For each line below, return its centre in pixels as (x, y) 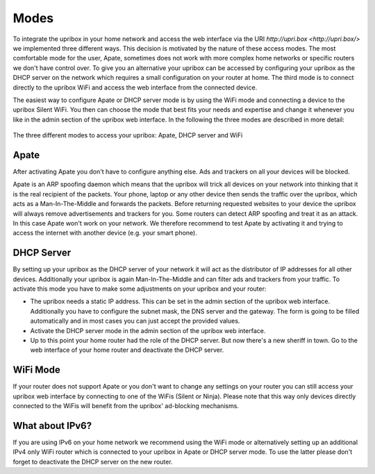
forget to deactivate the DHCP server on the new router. (93, 462)
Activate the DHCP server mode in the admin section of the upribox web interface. (148, 330)
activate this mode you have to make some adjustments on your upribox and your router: (140, 289)
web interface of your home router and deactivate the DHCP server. (127, 350)
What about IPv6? (52, 426)
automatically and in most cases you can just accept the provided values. (135, 321)
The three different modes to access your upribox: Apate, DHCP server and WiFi (128, 135)
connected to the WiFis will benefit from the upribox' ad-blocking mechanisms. (126, 406)
